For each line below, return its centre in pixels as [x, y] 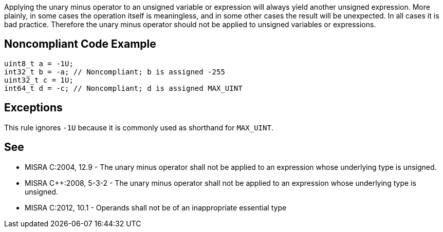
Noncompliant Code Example [80, 44]
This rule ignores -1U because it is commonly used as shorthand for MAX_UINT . [139, 127]
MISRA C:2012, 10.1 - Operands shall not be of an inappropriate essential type [156, 207]
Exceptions [33, 108]
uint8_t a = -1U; [39, 63]
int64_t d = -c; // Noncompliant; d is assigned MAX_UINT [123, 88]
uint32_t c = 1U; [39, 80]
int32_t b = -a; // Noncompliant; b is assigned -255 [115, 72]
